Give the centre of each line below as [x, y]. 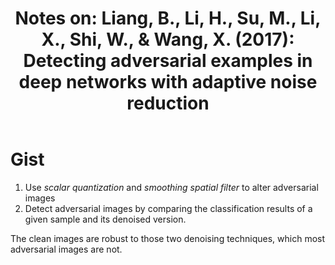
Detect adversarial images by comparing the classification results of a [168, 208]
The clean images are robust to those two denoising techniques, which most [168, 238]
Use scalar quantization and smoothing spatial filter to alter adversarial [171, 187]
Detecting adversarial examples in [168, 61]
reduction [168, 103]
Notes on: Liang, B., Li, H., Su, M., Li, [168, 18]
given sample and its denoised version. [105, 219]
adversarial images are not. [66, 249]
